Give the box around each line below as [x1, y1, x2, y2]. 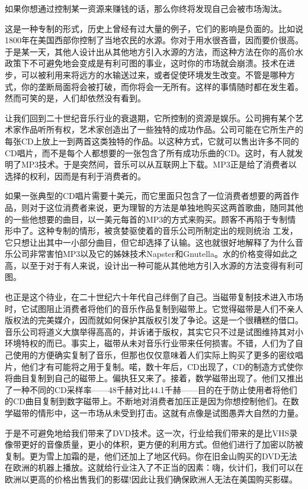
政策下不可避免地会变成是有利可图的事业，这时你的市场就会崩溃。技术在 [5, 57, 287, 69]
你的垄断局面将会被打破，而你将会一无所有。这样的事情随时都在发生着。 [21, 80, 303, 92]
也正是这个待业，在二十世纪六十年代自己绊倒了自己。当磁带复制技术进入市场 [5, 291, 303, 303]
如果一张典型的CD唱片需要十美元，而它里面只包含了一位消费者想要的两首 [5, 189, 291, 202]
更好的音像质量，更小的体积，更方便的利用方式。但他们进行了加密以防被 [21, 438, 303, 451]
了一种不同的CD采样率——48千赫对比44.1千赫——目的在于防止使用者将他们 [5, 383, 297, 395]
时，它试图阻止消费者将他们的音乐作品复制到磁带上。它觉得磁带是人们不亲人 [5, 302, 303, 314]
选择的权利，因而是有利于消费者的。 [5, 169, 146, 182]
